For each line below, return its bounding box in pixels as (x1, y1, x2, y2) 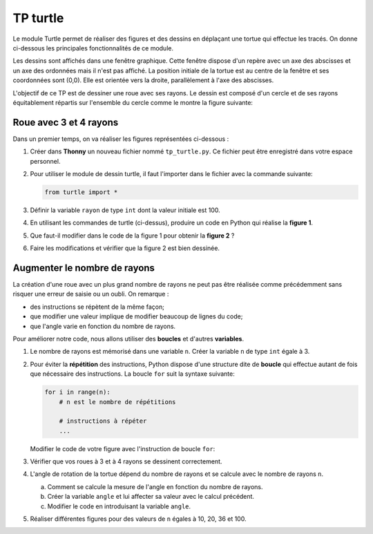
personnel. (30, 157, 61, 165)
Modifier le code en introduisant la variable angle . (47, 502, 191, 511)
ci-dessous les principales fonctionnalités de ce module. (12, 44, 174, 52)
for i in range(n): (44, 388, 111, 397)
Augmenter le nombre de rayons (12, 262, 155, 274)
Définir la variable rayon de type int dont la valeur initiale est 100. (30, 206, 220, 214)
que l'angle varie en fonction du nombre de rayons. (30, 322, 176, 330)
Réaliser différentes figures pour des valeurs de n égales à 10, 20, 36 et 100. (30, 515, 247, 523)
